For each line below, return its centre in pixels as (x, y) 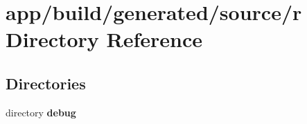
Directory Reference (104, 39)
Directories (46, 83)
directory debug (41, 112)
